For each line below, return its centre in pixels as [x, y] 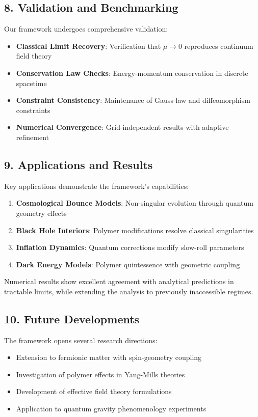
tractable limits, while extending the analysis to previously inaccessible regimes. [129, 291]
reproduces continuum [219, 46]
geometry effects [41, 213]
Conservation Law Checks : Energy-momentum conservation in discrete [132, 73]
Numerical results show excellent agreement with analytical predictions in [119, 281]
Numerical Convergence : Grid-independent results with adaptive [122, 127]
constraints [33, 110]
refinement [33, 137]
